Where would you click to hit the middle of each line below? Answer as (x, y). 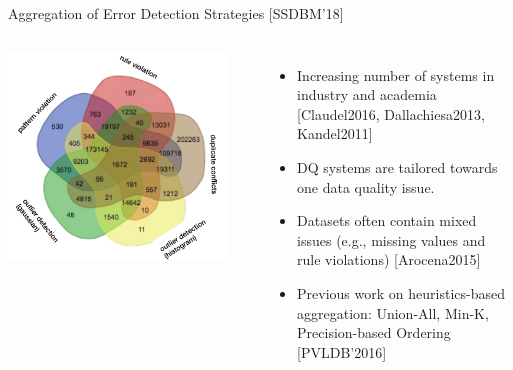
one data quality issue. (366, 186)
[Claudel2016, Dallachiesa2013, (391, 113)
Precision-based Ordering (374, 332)
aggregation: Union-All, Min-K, (393, 312)
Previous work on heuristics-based (401, 292)
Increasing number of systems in (396, 74)
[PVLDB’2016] (342, 351)
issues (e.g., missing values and (391, 239)
